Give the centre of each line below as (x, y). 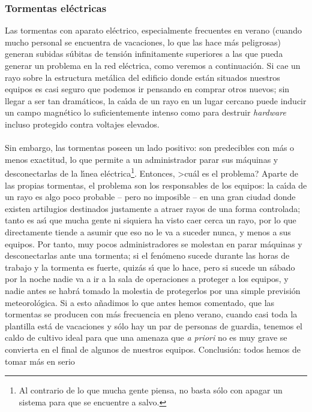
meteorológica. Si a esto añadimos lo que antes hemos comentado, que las (140, 302)
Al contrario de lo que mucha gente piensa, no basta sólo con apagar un (151, 390)
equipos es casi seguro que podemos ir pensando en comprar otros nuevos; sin (147, 89)
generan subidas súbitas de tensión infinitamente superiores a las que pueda (144, 54)
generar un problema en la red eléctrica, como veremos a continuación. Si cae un (153, 65)
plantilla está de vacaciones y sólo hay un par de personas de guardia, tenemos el (154, 325)
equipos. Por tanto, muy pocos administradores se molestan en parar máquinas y (154, 243)
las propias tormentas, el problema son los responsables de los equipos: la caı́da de (156, 185)
